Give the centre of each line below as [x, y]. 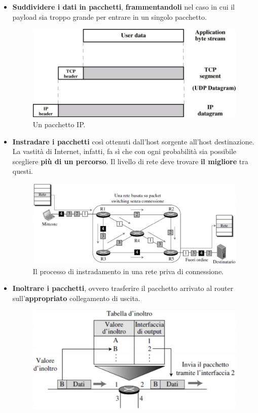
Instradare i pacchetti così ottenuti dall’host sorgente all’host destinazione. [133, 141]
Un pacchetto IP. [59, 124]
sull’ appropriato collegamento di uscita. [76, 298]
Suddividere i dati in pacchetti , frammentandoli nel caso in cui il [124, 7]
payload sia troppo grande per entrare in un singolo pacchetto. [109, 16]
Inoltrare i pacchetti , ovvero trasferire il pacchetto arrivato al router [123, 288]
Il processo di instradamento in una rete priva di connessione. [128, 271]
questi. [23, 171]
